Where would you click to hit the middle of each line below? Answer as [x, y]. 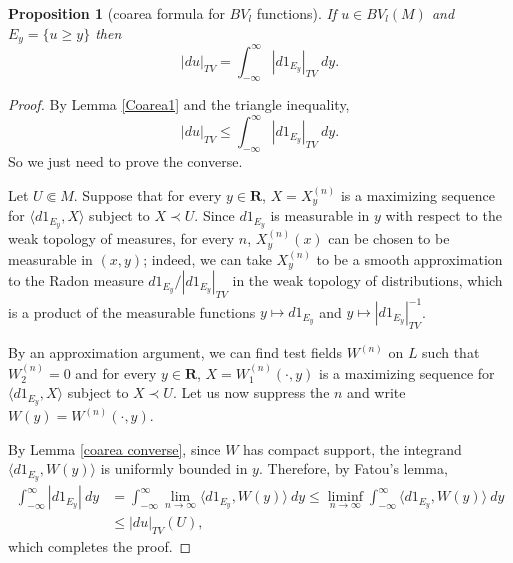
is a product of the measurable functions [132, 311]
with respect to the [443, 215]
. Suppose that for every [147, 194]
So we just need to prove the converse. [125, 161]
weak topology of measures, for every [121, 238]
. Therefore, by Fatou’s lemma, [353, 468]
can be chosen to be [389, 238]
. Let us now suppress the [251, 392]
